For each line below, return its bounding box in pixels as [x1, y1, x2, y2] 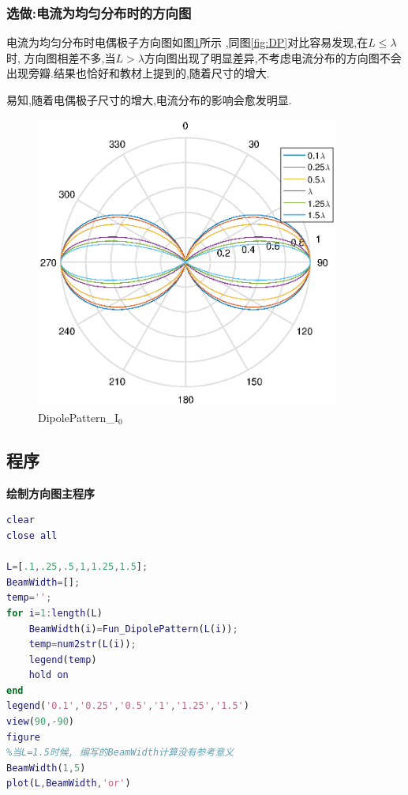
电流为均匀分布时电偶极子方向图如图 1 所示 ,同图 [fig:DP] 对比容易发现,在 [6, 34, 369, 51]
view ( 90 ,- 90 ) [6, 716, 74, 728]
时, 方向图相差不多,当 [6, 49, 116, 66]
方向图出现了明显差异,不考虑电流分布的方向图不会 [144, 49, 402, 66]
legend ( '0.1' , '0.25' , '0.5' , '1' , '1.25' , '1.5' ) [6, 700, 249, 712]
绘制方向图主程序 [6, 484, 95, 501]
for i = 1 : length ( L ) [6, 607, 103, 619]
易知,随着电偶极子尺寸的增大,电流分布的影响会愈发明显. [6, 92, 292, 107]
